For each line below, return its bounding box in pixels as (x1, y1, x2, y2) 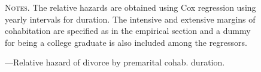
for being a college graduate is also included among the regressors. (5, 36, 248, 48)
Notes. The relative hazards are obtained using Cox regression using (5, 1, 256, 13)
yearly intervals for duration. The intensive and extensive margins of (5, 12, 256, 25)
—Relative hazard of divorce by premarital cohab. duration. (5, 56, 225, 68)
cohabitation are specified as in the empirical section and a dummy (5, 24, 251, 37)
